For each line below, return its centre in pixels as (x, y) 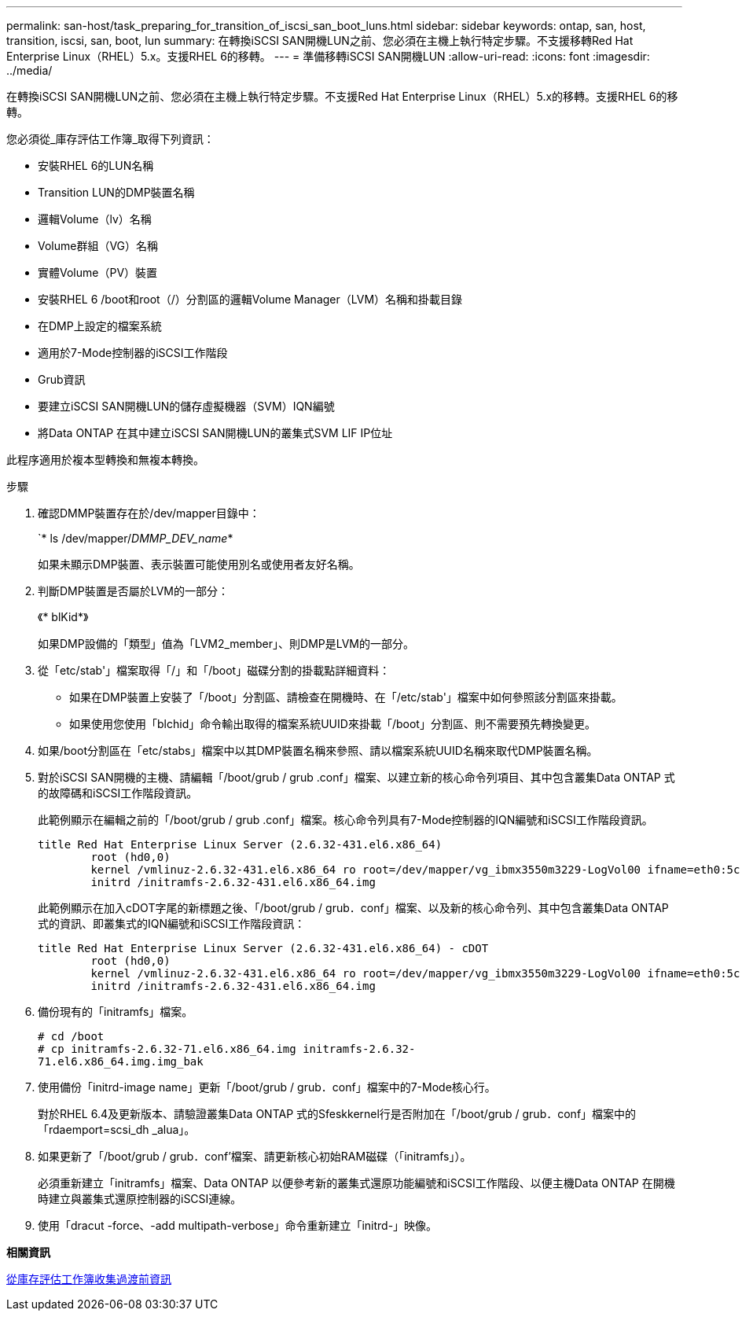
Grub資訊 (62, 379)
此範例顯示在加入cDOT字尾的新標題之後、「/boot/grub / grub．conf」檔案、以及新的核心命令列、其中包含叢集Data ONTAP (353, 908)
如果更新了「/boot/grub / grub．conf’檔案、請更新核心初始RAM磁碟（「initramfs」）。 (255, 1156)
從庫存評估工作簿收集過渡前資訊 (89, 1279)
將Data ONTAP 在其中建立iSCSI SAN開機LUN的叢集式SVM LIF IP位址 (215, 433)
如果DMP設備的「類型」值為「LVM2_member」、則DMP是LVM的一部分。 (226, 644)
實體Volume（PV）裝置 (98, 272)
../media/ (29, 70)
